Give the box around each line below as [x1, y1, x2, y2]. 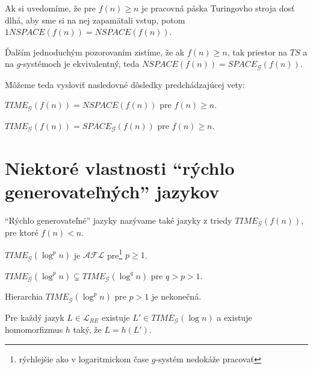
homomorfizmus [5, 323, 63, 336]
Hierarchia [5, 290, 43, 303]
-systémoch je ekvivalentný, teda [20, 57, 140, 70]
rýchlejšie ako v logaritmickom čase [19, 352, 149, 365]
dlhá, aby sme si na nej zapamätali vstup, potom [5, 13, 185, 26]
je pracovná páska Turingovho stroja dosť [141, 2, 295, 14]
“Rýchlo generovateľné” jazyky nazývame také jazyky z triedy [5, 213, 232, 226]
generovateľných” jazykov [5, 178, 220, 203]
